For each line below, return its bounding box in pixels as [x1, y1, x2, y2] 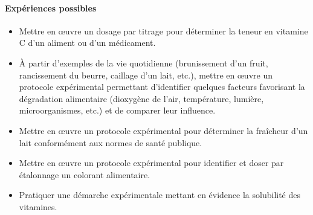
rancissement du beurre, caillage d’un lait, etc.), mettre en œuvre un [19, 68, 273, 81]
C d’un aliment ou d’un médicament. [19, 36, 156, 49]
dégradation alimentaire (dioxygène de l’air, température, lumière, [19, 92, 264, 104]
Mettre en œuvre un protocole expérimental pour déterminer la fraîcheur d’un [19, 124, 308, 136]
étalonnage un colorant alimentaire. [19, 168, 150, 181]
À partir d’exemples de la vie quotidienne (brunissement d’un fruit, [19, 56, 268, 69]
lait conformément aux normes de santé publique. [19, 136, 202, 149]
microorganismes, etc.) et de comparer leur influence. [19, 104, 216, 117]
